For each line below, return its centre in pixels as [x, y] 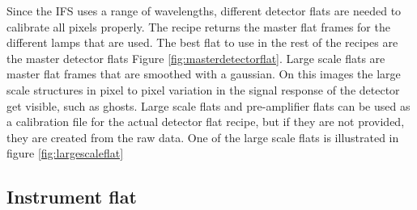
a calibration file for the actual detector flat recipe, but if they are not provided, [206, 122]
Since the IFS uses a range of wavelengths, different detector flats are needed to [204, 10]
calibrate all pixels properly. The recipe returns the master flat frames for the [198, 26]
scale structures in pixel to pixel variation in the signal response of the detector [203, 89]
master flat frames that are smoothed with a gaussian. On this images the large [204, 74]
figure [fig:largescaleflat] [65, 153]
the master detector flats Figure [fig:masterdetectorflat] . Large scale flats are [196, 58]
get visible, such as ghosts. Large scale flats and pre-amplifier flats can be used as [208, 105]
